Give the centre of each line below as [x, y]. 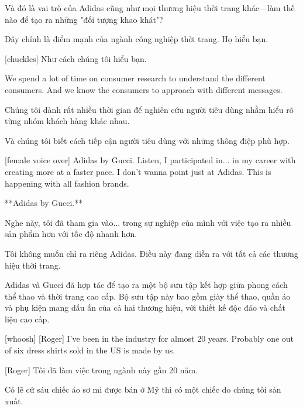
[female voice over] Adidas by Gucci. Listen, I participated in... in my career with [150, 160]
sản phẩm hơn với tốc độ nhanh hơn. [71, 234]
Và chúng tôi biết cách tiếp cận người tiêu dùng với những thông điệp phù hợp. [147, 140]
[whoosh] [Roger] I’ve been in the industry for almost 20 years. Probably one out [149, 338]
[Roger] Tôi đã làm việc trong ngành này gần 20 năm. [101, 370]
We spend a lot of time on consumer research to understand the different [135, 78]
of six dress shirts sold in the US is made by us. [90, 350]
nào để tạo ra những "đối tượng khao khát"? [84, 19]
